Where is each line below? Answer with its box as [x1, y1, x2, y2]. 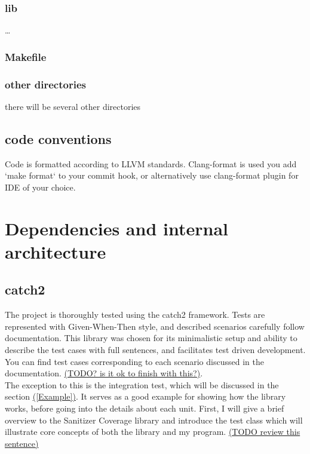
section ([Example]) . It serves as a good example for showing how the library [5, 390, 286, 403]
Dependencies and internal [5, 216, 228, 240]
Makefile [5, 49, 47, 64]
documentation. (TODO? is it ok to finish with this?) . [5, 367, 203, 379]
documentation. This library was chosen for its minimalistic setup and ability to [5, 332, 297, 344]
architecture [5, 239, 106, 263]
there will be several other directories [5, 100, 141, 112]
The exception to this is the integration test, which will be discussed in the [5, 378, 279, 391]
